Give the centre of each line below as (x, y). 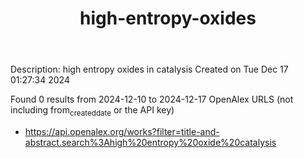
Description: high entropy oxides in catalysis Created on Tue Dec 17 (149, 69)
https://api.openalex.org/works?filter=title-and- (122, 131)
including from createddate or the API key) (92, 111)
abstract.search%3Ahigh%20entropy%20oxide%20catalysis (150, 142)
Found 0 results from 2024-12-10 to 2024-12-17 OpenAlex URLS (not (152, 99)
